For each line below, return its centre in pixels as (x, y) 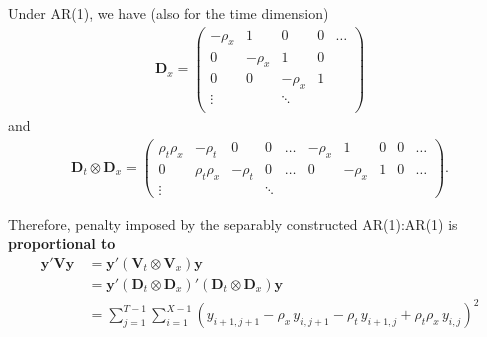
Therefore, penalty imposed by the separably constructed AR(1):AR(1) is (233, 223)
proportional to (62, 243)
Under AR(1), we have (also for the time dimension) (168, 13)
